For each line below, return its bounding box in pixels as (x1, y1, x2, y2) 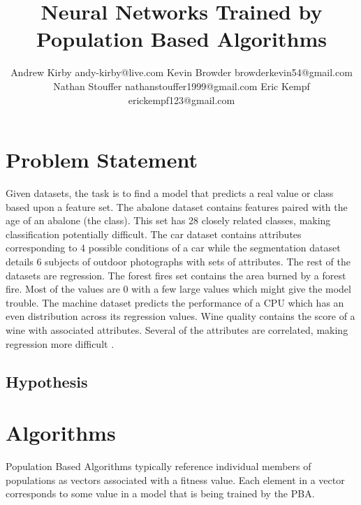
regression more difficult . (6, 336, 115, 351)
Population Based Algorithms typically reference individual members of (6, 459, 311, 474)
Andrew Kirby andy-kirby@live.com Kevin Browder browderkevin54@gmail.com (10, 65, 353, 80)
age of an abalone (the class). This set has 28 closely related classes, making (6, 213, 331, 228)
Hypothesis (6, 370, 88, 392)
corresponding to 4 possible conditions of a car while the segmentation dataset (6, 240, 341, 255)
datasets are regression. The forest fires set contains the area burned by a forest (6, 268, 346, 282)
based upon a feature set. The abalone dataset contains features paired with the (6, 199, 348, 214)
